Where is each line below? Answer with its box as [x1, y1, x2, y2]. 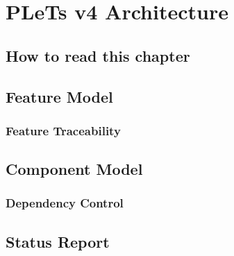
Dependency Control [6, 194, 124, 212]
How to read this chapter [6, 44, 190, 66]
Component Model [6, 158, 143, 180]
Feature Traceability [6, 121, 121, 139]
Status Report [6, 230, 110, 252]
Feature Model [6, 85, 113, 107]
